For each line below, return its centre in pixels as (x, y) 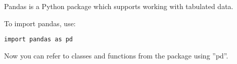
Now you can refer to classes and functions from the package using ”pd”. (116, 55)
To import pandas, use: (40, 23)
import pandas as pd (39, 40)
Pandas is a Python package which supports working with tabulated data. (119, 6)
